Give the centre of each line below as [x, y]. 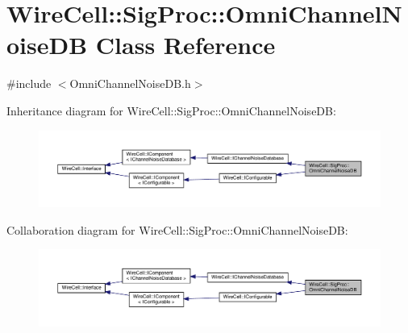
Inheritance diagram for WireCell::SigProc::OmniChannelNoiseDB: [171, 110]
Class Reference [185, 45]
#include [29, 83]
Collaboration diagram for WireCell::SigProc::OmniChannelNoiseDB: [177, 229]
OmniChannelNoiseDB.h [130, 83]
